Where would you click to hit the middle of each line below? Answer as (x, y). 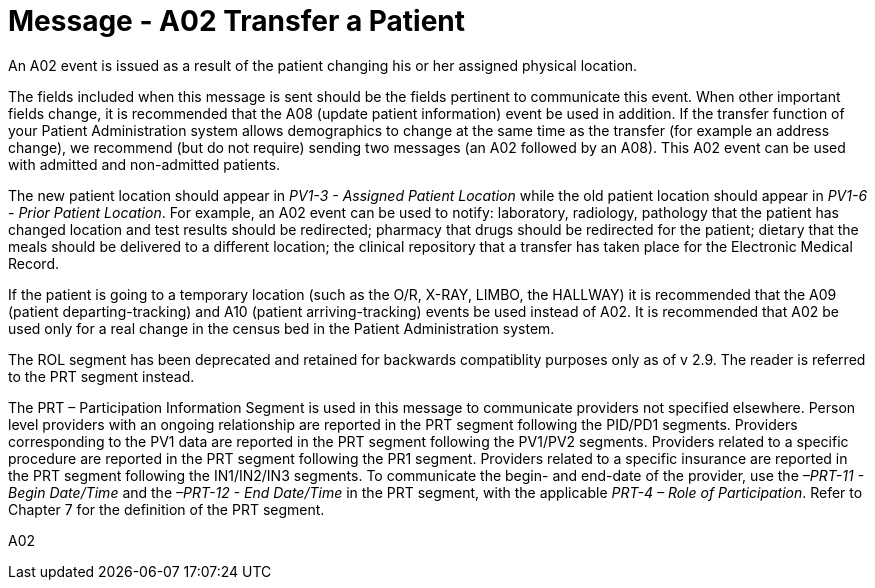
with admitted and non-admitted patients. (144, 164)
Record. (34, 263)
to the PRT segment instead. (101, 376)
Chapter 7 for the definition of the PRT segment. (166, 509)
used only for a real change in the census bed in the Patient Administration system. (281, 328)
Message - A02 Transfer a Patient (237, 21)
